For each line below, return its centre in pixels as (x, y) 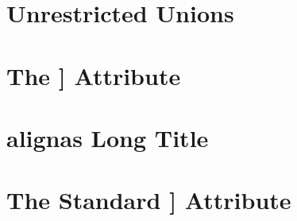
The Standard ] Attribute (149, 200)
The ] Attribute (94, 75)
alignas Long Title (108, 137)
